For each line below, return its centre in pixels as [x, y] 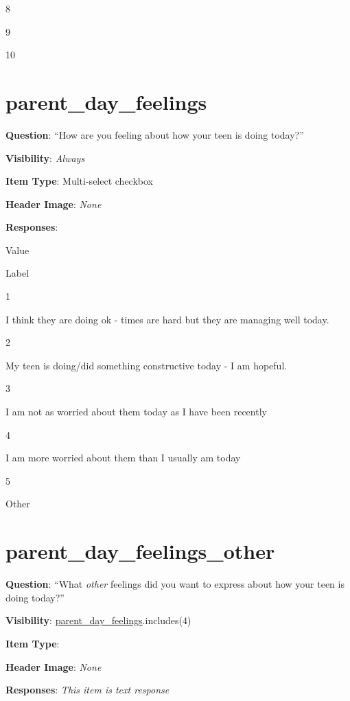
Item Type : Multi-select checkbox [79, 181]
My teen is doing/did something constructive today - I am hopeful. [147, 365]
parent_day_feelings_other [140, 551]
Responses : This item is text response [87, 690]
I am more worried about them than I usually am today [123, 458]
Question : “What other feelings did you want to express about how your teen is [175, 584]
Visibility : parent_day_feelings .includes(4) [98, 620]
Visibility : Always [45, 158]
